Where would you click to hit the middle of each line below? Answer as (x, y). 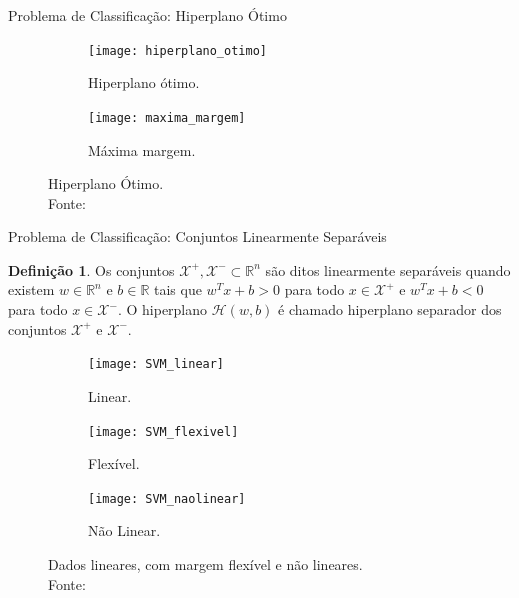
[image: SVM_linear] (156, 364)
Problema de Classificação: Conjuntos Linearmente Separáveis (197, 236)
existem (31, 289)
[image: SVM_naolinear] (167, 498)
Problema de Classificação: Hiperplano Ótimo (147, 15)
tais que (178, 289)
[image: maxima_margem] (167, 117)
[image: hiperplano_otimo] (177, 50)
